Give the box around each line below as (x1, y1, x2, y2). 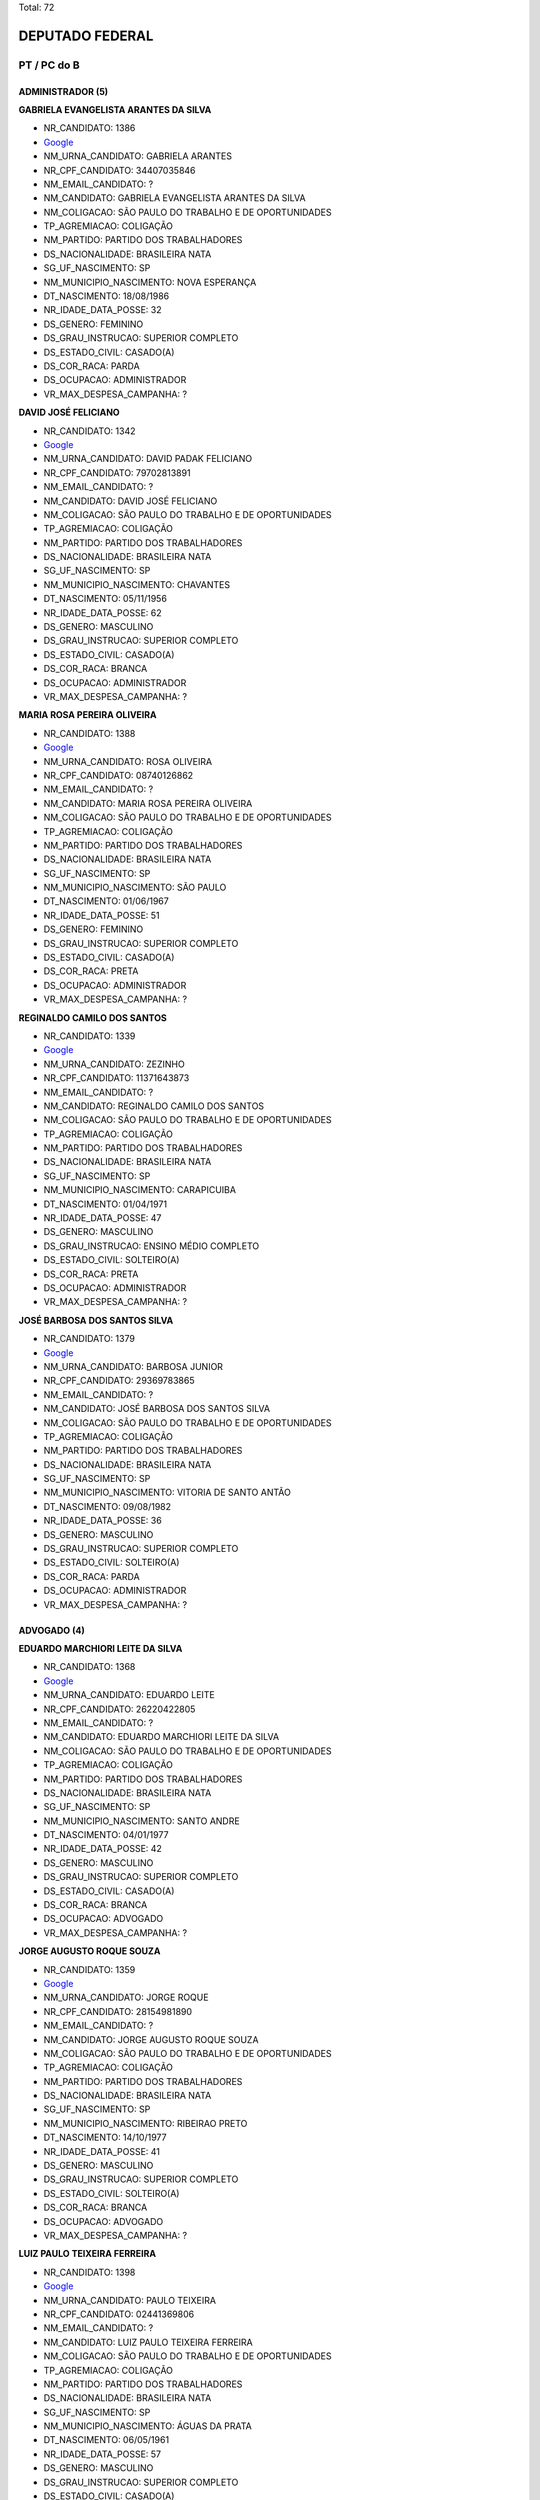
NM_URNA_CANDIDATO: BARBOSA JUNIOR (43, 1360, 224, 1372)
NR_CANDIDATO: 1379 (43, 1333, 135, 1345)
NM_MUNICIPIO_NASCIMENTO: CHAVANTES (43, 578, 230, 590)
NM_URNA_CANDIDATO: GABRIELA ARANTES (43, 150, 232, 162)
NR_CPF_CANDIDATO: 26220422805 (43, 1703, 196, 1715)
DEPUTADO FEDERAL (18, 27, 154, 44)
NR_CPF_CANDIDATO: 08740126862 (43, 769, 194, 781)
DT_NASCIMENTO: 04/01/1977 (43, 1829, 169, 1841)
